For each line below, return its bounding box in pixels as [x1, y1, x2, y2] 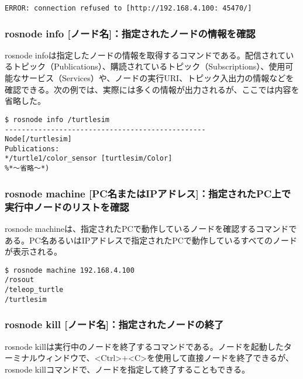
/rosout [5, 276, 35, 284]
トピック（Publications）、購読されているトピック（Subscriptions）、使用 [12, 60, 285, 72]
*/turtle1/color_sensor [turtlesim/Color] [5, 154, 173, 163]
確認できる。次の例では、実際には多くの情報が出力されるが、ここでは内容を [5, 83, 299, 95]
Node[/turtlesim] [5, 135, 72, 144]
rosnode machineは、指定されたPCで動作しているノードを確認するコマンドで [5, 222, 297, 234]
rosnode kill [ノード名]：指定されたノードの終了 [5, 317, 224, 332]
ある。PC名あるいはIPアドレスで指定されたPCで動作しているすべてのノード [5, 234, 297, 246]
